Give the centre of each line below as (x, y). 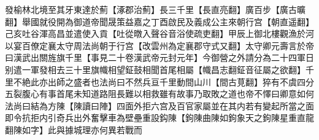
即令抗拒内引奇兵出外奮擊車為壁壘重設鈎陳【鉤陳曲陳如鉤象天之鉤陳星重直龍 (159, 118)
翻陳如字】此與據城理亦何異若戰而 (74, 129)
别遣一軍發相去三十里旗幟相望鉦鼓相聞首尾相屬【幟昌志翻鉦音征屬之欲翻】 (155, 69)
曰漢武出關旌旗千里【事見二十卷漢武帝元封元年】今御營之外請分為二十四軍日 (159, 57)
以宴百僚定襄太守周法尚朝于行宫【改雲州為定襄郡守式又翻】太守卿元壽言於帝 (159, 45)
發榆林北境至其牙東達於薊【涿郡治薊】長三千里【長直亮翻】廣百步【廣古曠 (155, 9)
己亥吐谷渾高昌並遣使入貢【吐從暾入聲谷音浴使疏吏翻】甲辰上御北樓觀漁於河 (159, 33)
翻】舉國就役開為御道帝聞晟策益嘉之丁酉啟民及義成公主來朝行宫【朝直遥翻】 (159, 21)
